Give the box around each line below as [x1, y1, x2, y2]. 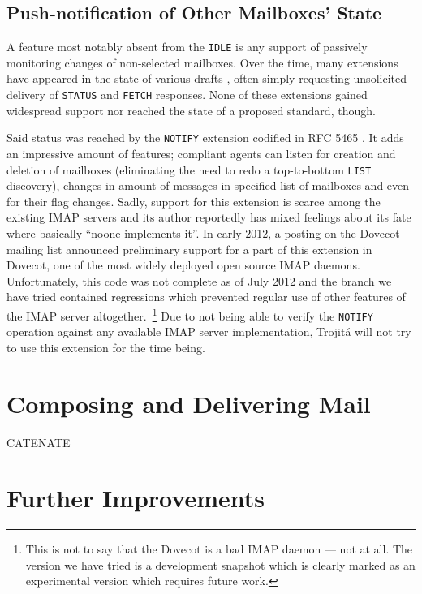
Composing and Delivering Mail [6, 386, 371, 420]
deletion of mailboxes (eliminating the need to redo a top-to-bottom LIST [6, 161, 372, 178]
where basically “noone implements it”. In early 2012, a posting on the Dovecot [6, 224, 400, 241]
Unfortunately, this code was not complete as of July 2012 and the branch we [6, 272, 392, 289]
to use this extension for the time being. [6, 338, 205, 355]
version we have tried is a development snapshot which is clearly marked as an [25, 556, 416, 573]
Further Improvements [6, 481, 265, 514]
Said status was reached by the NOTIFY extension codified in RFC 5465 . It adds [6, 129, 404, 146]
